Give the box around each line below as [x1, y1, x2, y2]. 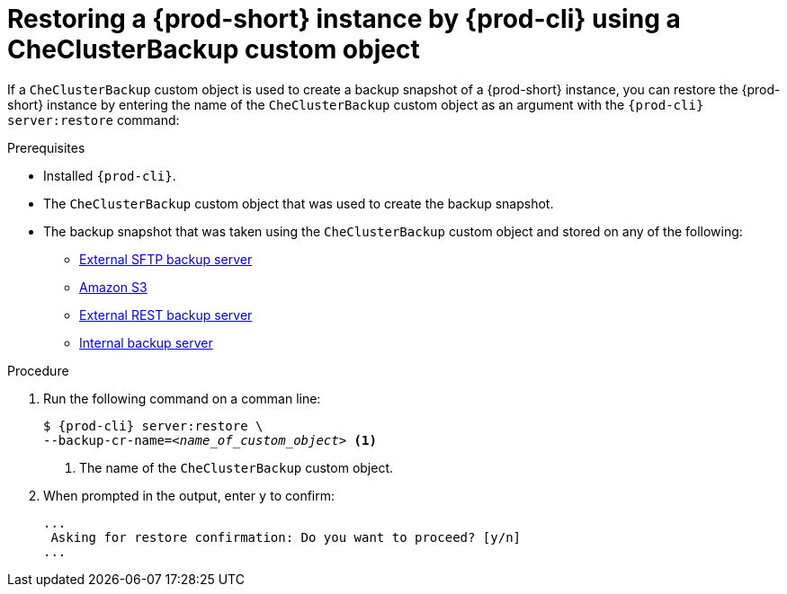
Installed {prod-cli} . [43, 167, 176, 183]
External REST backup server [79, 306, 253, 323]
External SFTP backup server [79, 251, 253, 267]
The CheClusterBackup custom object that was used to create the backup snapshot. [43, 195, 554, 211]
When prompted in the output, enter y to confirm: [43, 487, 335, 503]
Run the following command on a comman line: [43, 390, 321, 406]
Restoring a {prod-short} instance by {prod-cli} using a [7, 4, 681, 34]
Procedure [7, 362, 69, 378]
